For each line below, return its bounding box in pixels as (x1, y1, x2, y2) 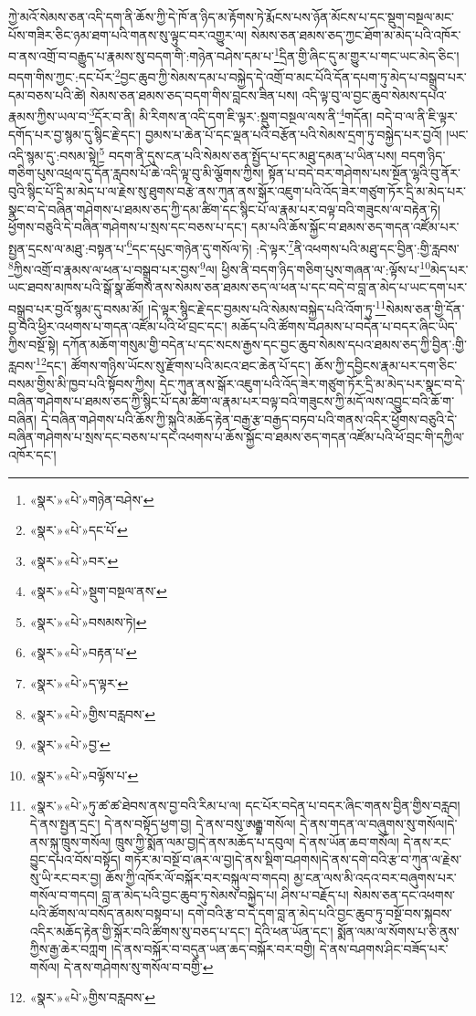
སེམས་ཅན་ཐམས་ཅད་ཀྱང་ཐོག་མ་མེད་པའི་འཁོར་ (250, 25, 461, 44)
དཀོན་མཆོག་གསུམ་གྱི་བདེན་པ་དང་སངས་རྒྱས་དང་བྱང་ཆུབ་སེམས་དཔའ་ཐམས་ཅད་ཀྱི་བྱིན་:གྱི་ (62, 334, 467, 353)
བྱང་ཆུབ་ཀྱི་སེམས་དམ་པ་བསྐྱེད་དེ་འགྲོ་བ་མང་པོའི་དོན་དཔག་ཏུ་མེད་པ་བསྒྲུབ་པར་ (120, 68, 467, 87)
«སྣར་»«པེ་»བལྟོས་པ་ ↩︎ (29, 765, 139, 784)
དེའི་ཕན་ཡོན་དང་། (254, 921, 333, 940)
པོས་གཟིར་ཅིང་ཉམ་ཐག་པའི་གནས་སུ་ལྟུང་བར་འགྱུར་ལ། (8, 25, 248, 44)
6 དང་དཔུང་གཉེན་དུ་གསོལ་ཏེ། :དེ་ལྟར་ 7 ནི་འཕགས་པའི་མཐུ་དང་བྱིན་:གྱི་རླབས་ (126, 236, 460, 257)
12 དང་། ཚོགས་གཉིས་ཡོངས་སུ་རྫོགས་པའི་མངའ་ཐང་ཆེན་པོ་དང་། (36, 353, 311, 374)
